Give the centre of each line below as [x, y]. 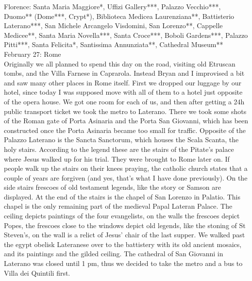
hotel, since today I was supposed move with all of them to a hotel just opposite [123, 92]
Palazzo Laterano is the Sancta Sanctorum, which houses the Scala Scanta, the [121, 140]
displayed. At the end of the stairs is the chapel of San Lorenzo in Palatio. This [122, 196]
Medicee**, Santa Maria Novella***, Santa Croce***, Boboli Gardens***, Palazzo [126, 35]
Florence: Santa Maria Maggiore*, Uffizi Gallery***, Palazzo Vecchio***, [112, 6]
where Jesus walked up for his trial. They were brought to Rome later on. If [117, 158]
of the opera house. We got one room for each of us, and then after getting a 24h [124, 101]
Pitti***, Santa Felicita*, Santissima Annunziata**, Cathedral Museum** [114, 44]
